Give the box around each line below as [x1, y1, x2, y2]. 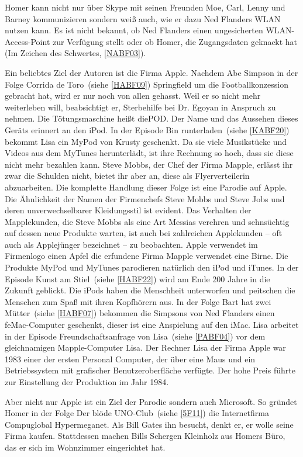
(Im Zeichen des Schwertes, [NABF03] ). [5, 47, 146, 59]
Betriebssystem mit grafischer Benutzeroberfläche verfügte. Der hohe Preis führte [5, 364, 295, 376]
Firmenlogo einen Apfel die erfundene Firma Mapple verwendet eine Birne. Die [5, 250, 288, 262]
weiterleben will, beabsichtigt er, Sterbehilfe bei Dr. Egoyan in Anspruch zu [5, 101, 276, 113]
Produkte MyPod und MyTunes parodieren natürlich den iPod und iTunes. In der [5, 261, 299, 273]
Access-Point [5, 35, 50, 47]
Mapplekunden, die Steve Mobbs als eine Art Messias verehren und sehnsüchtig [5, 215, 290, 227]
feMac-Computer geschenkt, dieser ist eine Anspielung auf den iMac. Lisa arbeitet [5, 318, 299, 331]
